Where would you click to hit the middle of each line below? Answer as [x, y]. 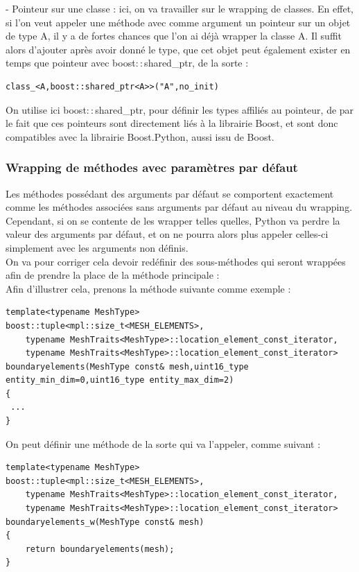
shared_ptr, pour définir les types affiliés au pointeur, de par [225, 109]
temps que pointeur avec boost [71, 63]
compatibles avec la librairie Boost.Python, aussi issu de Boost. [140, 136]
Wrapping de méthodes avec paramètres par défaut [152, 167]
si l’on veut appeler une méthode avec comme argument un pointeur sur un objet [178, 22]
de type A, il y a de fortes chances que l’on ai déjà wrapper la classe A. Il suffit [174, 36]
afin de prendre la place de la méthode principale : [113, 275]
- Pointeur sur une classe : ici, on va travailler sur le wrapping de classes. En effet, [179, 8]
